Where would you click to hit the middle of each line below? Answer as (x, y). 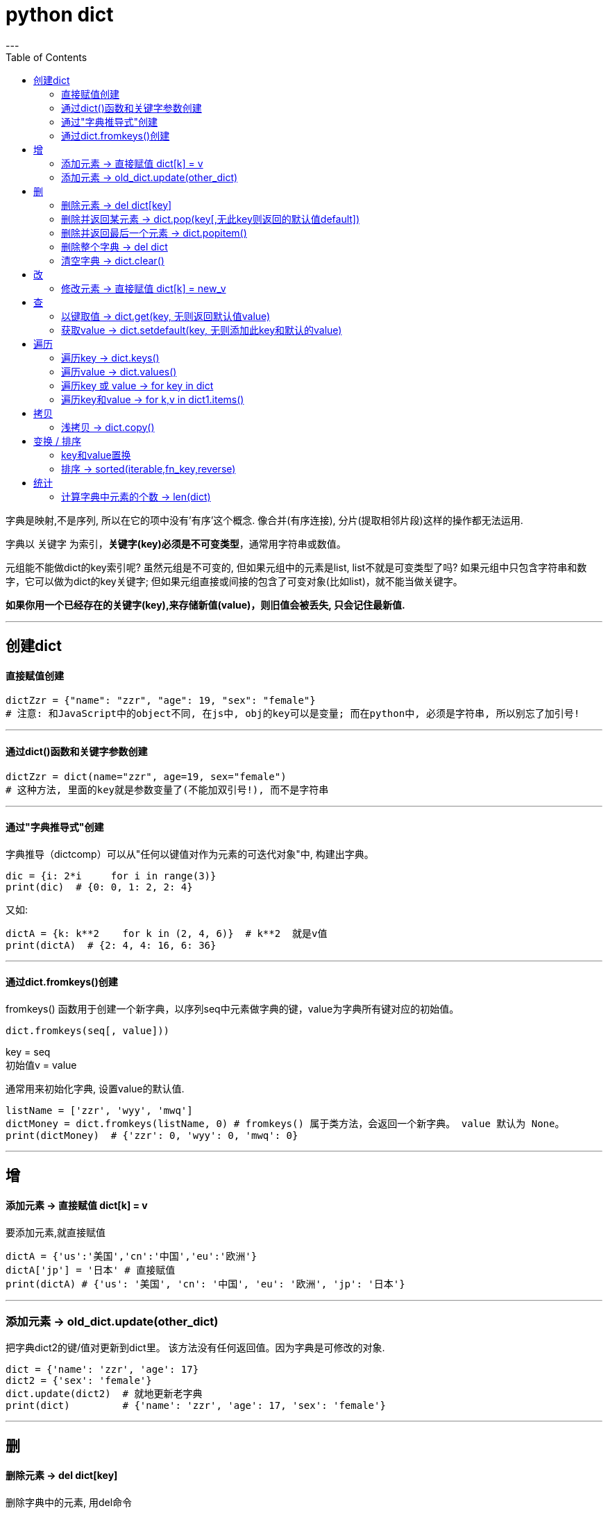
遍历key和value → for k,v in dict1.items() (153, 399)
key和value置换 (96, 455)
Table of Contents (47, 57)
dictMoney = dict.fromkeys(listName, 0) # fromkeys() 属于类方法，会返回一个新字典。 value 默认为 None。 (285, 1124)
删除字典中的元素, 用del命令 (69, 1503)
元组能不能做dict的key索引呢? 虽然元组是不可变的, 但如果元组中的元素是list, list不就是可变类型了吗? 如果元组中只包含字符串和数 (296, 567)
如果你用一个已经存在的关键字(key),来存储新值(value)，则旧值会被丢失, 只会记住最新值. (205, 605)
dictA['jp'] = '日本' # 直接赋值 (91, 1270)
